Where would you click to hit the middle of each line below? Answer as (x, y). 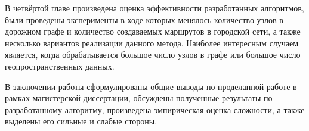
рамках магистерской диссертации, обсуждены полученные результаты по (139, 98)
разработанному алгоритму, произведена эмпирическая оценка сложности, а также (155, 109)
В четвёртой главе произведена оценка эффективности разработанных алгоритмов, (154, 8)
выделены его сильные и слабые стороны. (81, 121)
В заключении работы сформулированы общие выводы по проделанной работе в (151, 86)
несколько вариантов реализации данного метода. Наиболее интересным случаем (152, 43)
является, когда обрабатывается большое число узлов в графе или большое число (153, 54)
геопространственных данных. (60, 66)
